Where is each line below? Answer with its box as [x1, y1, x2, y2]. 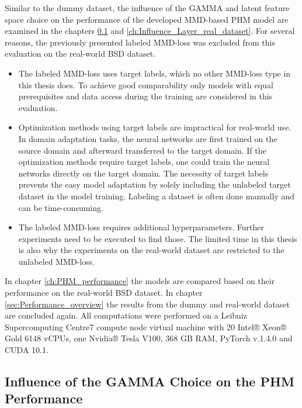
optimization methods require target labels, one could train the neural [18, 155, 270, 168]
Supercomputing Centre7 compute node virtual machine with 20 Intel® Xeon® [5, 320, 287, 333]
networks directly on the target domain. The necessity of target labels [18, 167, 269, 179]
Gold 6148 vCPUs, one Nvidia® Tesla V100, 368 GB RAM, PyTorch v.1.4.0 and [5, 332, 293, 344]
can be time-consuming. [18, 201, 103, 213]
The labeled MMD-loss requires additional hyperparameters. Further [18, 221, 265, 233]
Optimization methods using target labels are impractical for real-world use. [18, 121, 291, 133]
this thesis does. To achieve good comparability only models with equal [18, 78, 273, 91]
